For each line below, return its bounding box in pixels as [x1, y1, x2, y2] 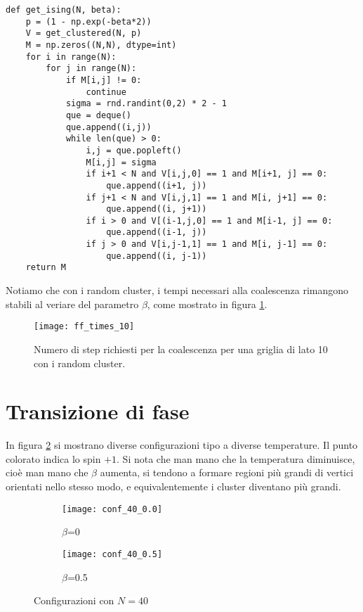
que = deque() [65, 110, 131, 120]
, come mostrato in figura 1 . [147, 296, 268, 311]
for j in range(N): [46, 63, 137, 74]
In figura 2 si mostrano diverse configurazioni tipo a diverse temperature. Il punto [6, 438, 358, 452]
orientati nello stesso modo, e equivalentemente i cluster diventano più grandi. [6, 479, 341, 494]
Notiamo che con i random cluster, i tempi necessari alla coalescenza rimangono [6, 283, 349, 298]
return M [25, 262, 66, 273]
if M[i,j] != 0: [65, 75, 142, 85]
